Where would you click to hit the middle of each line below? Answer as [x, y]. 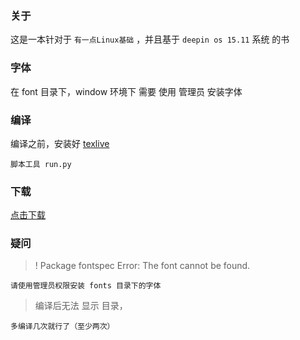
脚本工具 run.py [41, 164]
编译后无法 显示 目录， [81, 306]
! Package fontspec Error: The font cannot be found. [142, 266]
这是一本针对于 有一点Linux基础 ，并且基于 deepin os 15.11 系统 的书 [150, 39]
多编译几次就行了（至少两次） [62, 327]
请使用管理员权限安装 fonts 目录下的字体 [86, 286]
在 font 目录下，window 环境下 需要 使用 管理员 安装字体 [126, 91]
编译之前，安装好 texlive [60, 143]
